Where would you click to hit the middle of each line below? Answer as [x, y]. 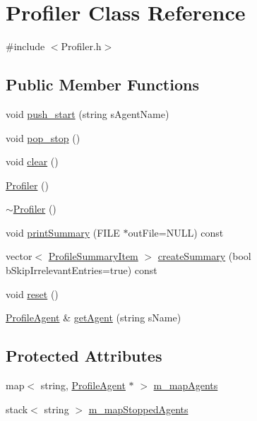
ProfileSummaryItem [93, 256]
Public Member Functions [102, 84]
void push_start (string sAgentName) [88, 113]
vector [19, 256]
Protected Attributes [84, 356]
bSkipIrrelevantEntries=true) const [82, 270]
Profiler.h [81, 46]
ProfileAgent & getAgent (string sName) [94, 318]
